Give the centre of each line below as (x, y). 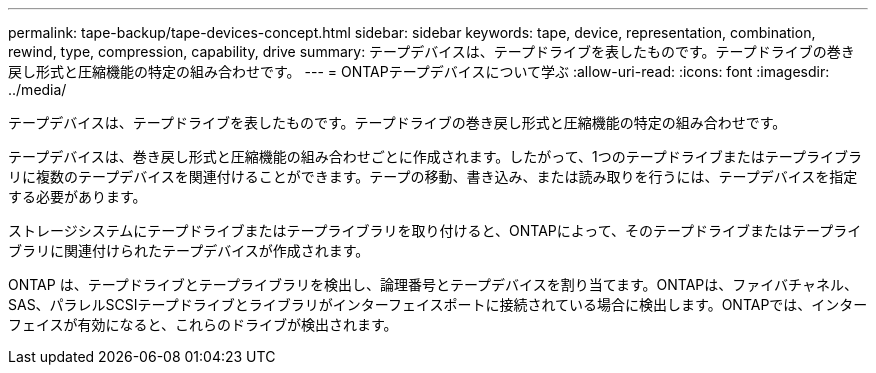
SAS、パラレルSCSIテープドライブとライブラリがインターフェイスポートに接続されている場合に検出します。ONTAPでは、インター (438, 304)
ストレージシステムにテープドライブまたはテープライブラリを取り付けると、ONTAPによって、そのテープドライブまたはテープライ (435, 230)
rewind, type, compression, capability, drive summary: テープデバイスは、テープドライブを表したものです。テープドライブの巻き (431, 51)
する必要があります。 (77, 196)
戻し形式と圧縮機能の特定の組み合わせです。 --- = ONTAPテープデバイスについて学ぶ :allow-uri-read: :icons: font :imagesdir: (419, 71)
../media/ (37, 89)
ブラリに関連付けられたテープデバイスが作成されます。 (189, 250)
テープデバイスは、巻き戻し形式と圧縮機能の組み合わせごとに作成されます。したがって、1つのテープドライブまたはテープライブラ (435, 156)
